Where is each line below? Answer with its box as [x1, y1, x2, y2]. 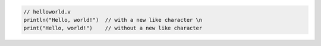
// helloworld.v [23, 8, 71, 15]
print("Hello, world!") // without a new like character [23, 25, 203, 32]
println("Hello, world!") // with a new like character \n [23, 17, 203, 23]
